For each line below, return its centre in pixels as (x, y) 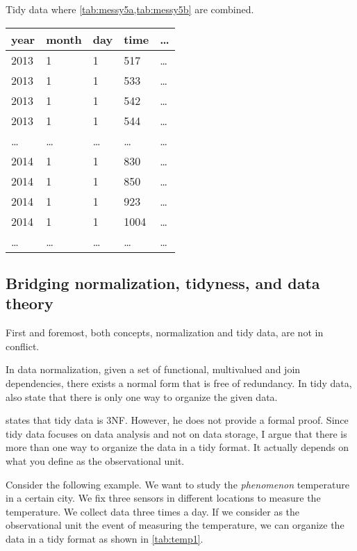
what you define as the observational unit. (95, 460)
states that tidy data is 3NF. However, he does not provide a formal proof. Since (177, 420)
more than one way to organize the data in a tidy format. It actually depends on (177, 447)
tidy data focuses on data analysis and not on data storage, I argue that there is (176, 433)
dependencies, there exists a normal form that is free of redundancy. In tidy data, (179, 383)
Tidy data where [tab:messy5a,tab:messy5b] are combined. (130, 9)
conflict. (23, 346)
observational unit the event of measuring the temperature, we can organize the (175, 525)
